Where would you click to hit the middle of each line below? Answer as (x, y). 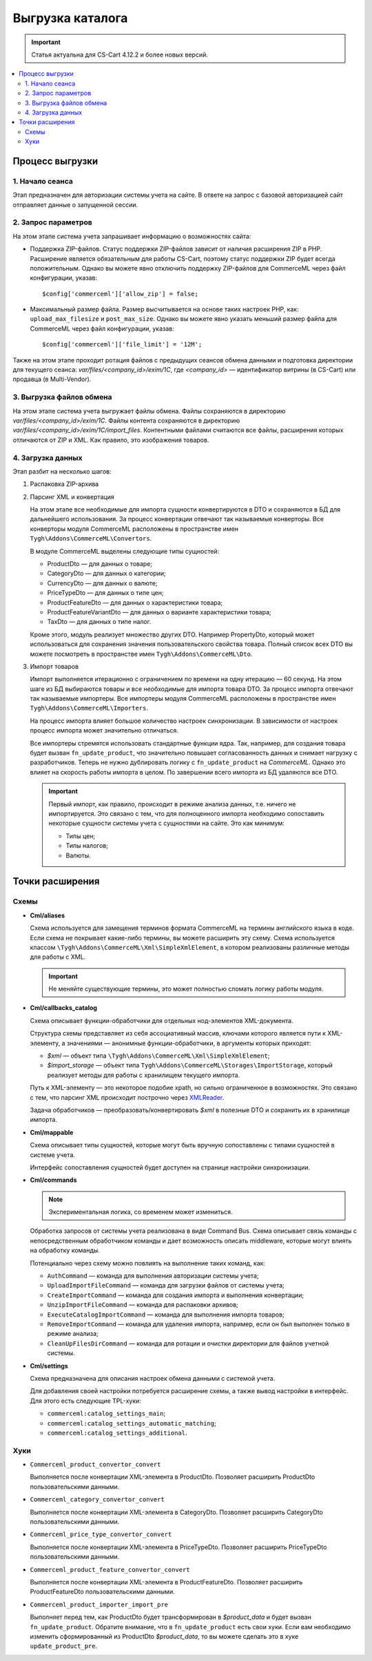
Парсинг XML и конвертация (72, 496)
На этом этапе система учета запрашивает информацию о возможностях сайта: (132, 236)
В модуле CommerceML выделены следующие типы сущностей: (125, 551)
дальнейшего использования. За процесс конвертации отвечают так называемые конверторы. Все (177, 519)
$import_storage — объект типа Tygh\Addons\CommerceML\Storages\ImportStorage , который (190, 1065)
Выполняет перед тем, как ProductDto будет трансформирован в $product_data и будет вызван (170, 1617)
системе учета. (53, 1155)
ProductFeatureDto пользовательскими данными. (102, 1592)
